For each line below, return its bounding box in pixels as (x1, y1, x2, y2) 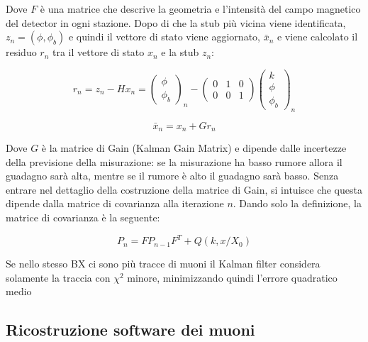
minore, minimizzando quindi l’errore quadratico (127, 270, 338, 285)
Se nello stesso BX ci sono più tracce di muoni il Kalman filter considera (6, 256, 320, 271)
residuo (6, 45, 37, 60)
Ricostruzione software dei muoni (6, 319, 255, 341)
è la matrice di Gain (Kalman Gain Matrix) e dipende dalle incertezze (41, 140, 347, 155)
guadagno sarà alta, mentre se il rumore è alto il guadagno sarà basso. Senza (6, 168, 339, 183)
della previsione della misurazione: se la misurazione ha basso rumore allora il (6, 154, 342, 169)
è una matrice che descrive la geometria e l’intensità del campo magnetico (40, 1, 361, 16)
